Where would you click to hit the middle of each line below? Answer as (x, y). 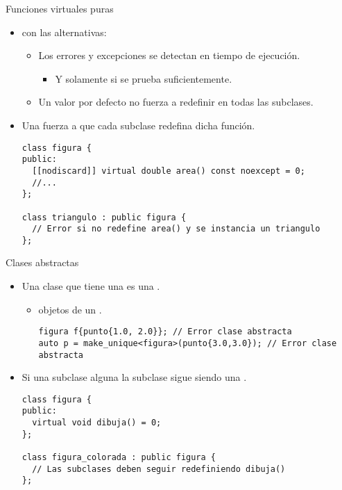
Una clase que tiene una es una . (91, 286)
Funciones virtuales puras (60, 8)
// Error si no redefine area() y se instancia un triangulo (176, 229)
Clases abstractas (42, 262)
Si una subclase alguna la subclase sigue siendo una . (134, 377)
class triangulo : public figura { (104, 217)
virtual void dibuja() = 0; (97, 423)
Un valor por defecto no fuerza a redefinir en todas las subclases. (176, 102)
